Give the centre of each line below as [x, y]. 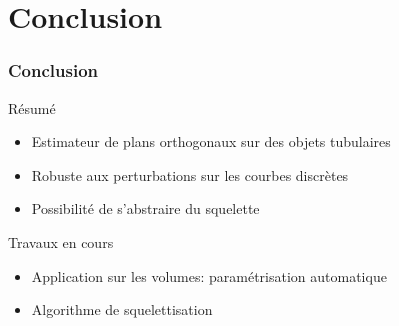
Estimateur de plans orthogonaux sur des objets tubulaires [211, 141]
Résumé [32, 107]
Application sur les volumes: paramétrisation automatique [209, 275]
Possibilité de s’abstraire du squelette [145, 208]
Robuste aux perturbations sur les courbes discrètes [190, 174]
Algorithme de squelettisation [122, 309]
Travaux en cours [61, 241]
